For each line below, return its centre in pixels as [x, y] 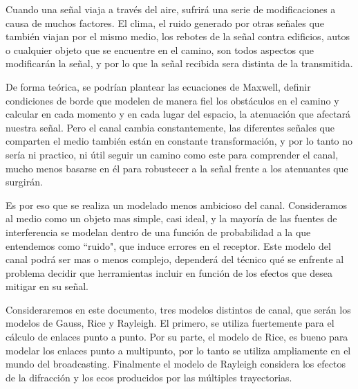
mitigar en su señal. [47, 286]
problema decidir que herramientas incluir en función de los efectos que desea [169, 272]
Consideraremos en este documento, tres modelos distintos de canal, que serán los [178, 309]
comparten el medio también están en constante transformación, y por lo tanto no [179, 141]
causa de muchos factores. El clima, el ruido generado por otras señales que [165, 22]
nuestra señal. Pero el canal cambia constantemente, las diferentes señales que [170, 127]
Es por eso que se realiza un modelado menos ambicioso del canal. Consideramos [176, 205]
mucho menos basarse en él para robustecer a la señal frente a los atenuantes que [177, 168]
